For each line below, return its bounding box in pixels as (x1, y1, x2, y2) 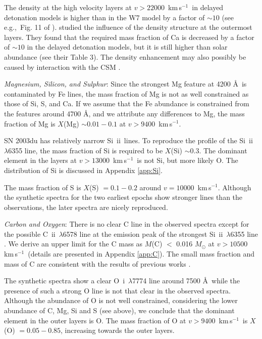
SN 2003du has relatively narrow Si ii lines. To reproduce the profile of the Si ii (4, 135, 253, 146)
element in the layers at (4, 155, 77, 165)
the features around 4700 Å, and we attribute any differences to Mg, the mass (4, 108, 245, 118)
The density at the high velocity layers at (4, 2, 132, 12)
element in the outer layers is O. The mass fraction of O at (4, 315, 186, 325)
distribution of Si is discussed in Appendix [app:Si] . (4, 164, 163, 175)
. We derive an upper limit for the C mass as (4, 238, 143, 249)
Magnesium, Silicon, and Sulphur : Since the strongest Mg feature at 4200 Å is (4, 78, 247, 89)
